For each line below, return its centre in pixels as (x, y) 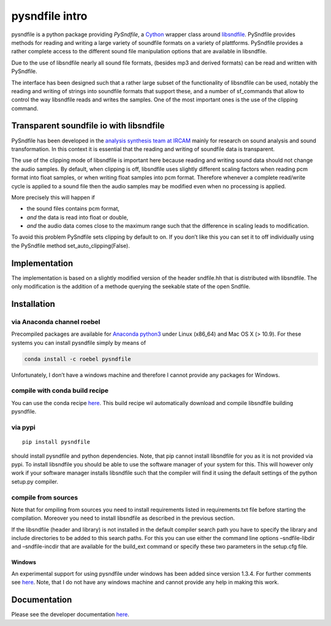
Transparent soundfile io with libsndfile (88, 126)
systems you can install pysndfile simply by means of (79, 342)
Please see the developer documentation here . (70, 614)
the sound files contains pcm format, (73, 209)
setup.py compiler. (35, 481)
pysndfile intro (49, 16)
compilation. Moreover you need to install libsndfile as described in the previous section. (123, 518)
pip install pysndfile (56, 442)
